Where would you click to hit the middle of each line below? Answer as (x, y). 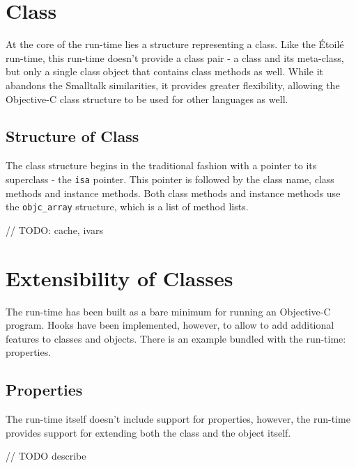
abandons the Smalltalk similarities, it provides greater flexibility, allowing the (173, 85)
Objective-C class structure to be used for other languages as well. (147, 99)
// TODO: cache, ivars (54, 229)
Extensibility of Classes (119, 278)
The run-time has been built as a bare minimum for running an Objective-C (168, 311)
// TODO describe (46, 456)
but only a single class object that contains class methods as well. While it (164, 71)
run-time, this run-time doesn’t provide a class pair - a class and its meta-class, (175, 57)
